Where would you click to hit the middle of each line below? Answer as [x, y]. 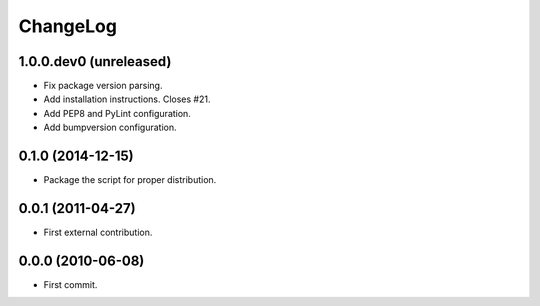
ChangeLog [67, 26]
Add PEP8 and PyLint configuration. [117, 113]
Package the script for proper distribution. [130, 180]
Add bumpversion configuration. [110, 127]
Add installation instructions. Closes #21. [127, 99]
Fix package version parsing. [103, 86]
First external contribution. [98, 232]
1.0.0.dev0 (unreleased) [95, 61]
